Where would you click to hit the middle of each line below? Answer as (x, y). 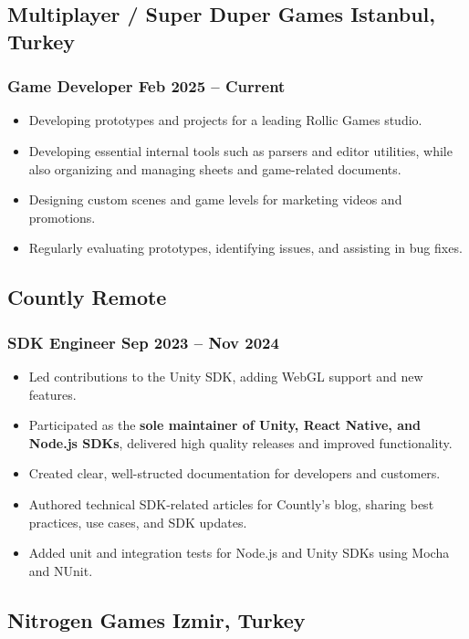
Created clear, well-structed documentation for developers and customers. (234, 473)
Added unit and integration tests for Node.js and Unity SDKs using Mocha (239, 553)
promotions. (62, 217)
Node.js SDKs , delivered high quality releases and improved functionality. (240, 442)
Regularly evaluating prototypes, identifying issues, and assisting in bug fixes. (245, 248)
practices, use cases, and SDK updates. (138, 522)
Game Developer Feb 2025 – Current (146, 86)
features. (52, 394)
